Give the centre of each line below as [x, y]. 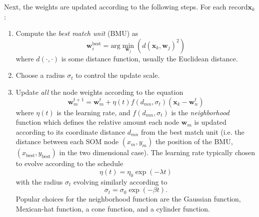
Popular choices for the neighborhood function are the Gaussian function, [128, 199]
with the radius [39, 181]
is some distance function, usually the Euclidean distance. [149, 58]
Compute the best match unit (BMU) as [77, 33]
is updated [210, 122]
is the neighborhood [200, 112]
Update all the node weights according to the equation [99, 92]
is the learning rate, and [93, 112]
